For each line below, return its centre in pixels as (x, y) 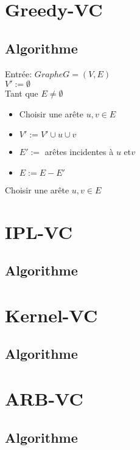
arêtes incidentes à (79, 152)
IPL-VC (39, 231)
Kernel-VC (51, 315)
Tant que (22, 93)
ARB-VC (44, 399)
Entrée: (19, 73)
